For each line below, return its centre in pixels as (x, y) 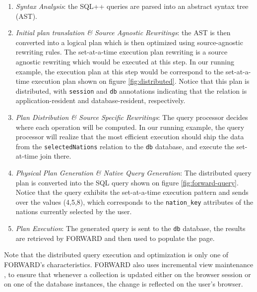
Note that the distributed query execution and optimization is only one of (116, 255)
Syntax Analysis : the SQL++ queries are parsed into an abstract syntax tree (132, 6)
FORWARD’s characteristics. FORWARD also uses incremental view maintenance (129, 264)
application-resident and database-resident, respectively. (100, 100)
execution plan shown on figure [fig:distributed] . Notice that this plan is (140, 81)
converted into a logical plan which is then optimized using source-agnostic (129, 42)
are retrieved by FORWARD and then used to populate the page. (115, 238)
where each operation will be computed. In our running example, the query (130, 127)
